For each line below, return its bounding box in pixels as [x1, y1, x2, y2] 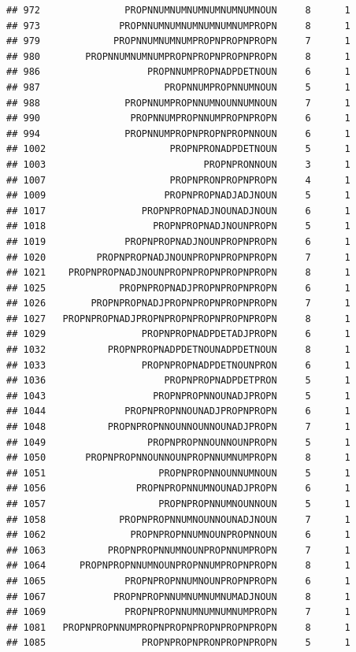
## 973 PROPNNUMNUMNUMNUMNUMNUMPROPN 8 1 [6, 20, 350, 31]
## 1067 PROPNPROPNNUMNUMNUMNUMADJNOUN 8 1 [6, 591, 350, 602]
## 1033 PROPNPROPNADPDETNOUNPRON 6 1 [6, 359, 350, 371]
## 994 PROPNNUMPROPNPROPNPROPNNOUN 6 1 [6, 128, 350, 139]
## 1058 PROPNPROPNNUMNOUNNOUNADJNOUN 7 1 [6, 513, 350, 525]
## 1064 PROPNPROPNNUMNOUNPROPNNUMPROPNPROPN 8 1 [6, 560, 350, 572]
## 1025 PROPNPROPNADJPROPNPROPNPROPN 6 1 [6, 282, 350, 294]
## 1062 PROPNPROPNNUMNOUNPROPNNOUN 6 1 [6, 529, 350, 541]
